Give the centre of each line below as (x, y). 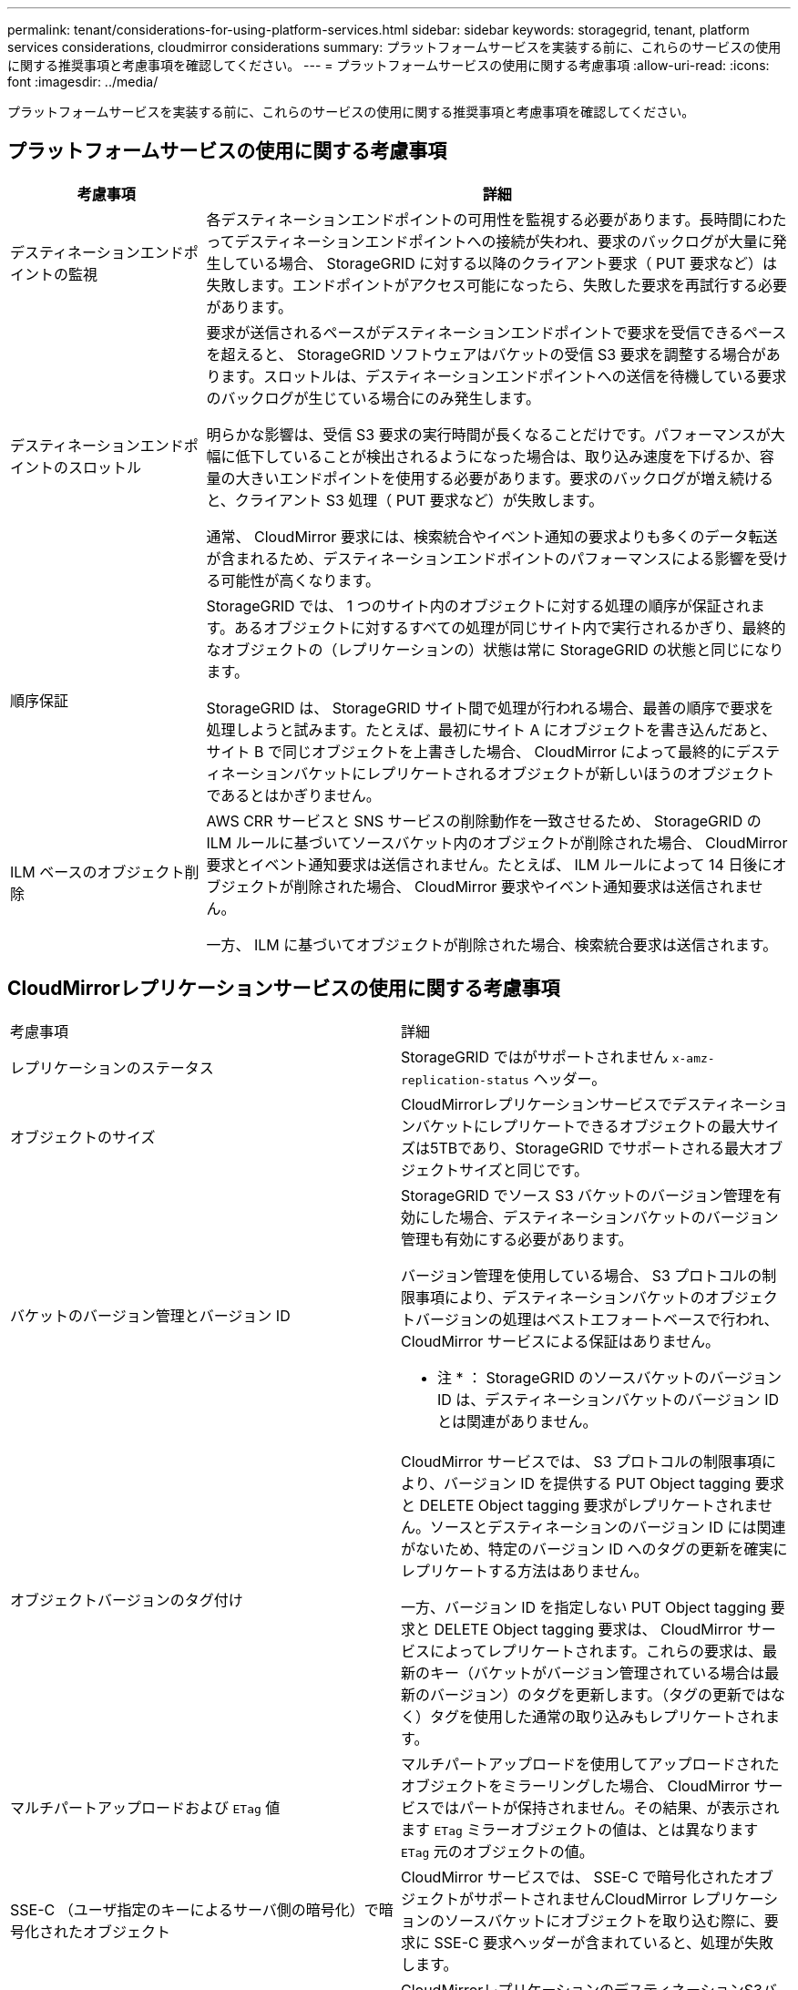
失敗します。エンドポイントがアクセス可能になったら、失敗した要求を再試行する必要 (497, 285)
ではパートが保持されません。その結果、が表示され (605, 1807)
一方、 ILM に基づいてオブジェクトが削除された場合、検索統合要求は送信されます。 (492, 944)
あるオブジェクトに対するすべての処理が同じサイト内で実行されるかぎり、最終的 (510, 627)
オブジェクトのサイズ (83, 1137)
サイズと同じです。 (524, 1169)
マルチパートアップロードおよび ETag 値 (145, 1807)
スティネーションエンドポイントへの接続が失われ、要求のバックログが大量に (511, 241)
